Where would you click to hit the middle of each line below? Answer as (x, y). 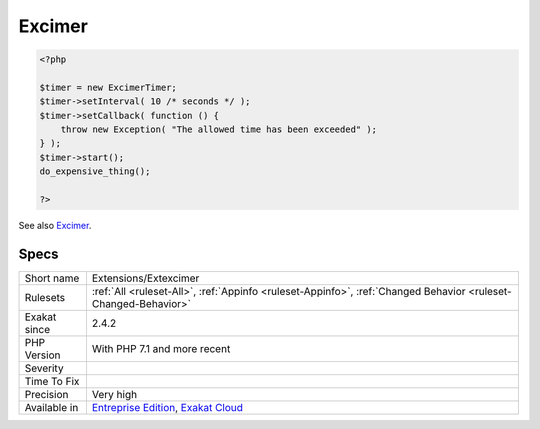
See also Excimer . (55, 226)
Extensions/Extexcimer (145, 278)
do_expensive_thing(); (95, 171)
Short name (52, 278)
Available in (51, 407)
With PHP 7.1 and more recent (161, 348)
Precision (46, 394)
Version (42, 355)
